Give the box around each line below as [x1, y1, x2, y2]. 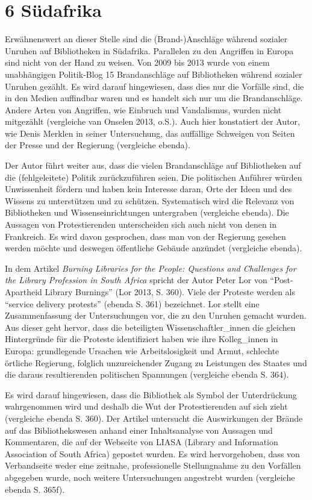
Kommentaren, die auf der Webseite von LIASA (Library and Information [5, 436, 278, 448]
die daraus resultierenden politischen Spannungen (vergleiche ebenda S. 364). [5, 368, 289, 381]
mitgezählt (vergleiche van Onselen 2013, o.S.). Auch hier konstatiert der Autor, [5, 115, 300, 128]
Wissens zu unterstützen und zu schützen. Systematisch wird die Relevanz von [5, 194, 295, 207]
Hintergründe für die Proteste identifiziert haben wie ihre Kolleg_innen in [5, 333, 278, 345]
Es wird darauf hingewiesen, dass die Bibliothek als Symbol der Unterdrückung [5, 388, 297, 401]
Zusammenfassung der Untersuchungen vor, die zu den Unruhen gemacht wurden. [5, 309, 307, 322]
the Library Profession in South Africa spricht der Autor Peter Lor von [5, 273, 267, 286]
